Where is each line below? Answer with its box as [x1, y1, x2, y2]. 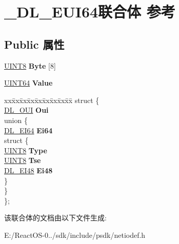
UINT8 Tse [4, 155, 41, 166]
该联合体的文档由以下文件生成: [4, 212, 107, 223]
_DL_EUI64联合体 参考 [4, 1, 175, 22]
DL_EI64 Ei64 [4, 125, 53, 135]
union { [4, 114, 28, 125]
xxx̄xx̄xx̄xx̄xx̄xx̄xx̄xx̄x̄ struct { [4, 94, 100, 105]
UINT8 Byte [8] [4, 60, 56, 71]
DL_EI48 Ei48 [4, 165, 53, 175]
